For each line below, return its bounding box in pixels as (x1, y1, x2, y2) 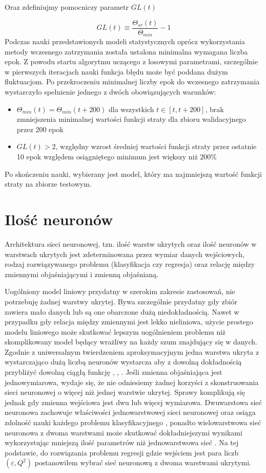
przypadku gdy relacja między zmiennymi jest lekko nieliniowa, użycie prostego (5, 316, 253, 327)
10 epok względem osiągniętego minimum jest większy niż (16, 151, 198, 162)
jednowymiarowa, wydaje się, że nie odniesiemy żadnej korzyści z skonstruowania (5, 376, 259, 387)
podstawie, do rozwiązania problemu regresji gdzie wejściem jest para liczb (5, 447, 239, 458)
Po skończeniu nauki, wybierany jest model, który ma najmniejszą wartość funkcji (5, 168, 262, 179)
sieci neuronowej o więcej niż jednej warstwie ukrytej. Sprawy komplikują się (5, 387, 245, 397)
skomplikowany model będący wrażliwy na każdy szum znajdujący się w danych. (5, 336, 257, 347)
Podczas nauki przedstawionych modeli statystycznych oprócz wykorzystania (5, 36, 245, 47)
